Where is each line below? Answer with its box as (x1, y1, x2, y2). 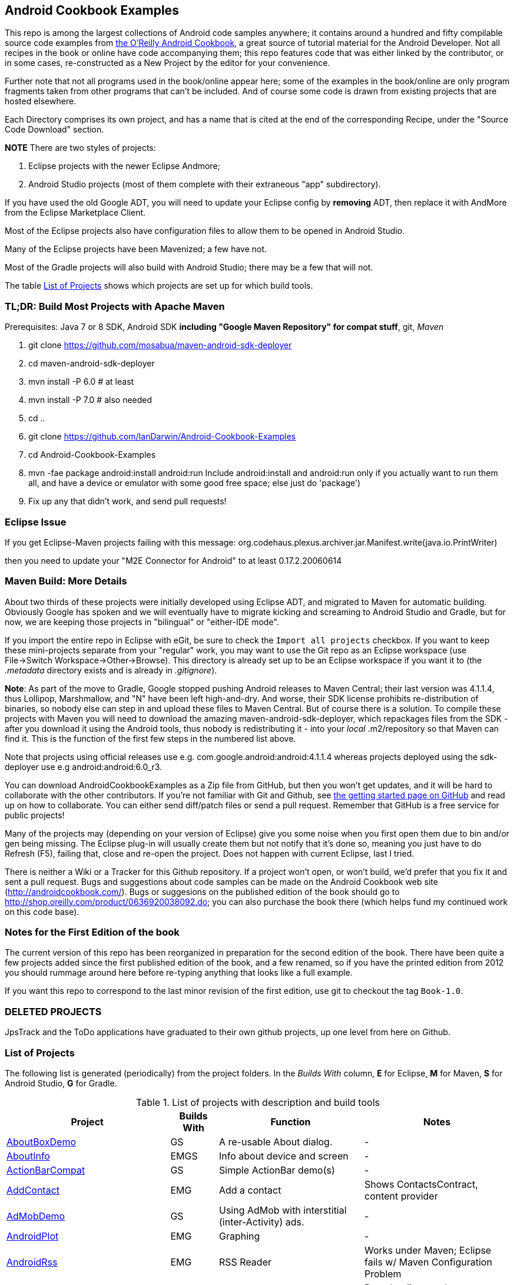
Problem (364, 1267, 402, 1280)
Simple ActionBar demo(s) (218, 1164, 335, 1176)
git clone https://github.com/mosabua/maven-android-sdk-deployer (28, 340, 292, 351)
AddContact (6, 1184, 60, 1196)
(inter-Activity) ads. (218, 1215, 304, 1228)
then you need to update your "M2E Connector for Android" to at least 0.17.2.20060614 (5, 555, 342, 566)
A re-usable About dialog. (218, 1135, 333, 1148)
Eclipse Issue (5, 516, 67, 528)
